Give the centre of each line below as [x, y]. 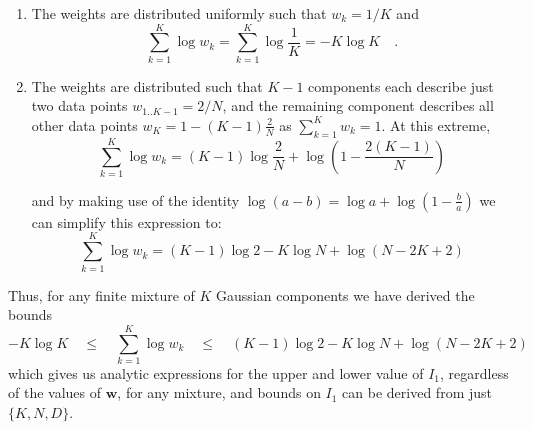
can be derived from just [417, 392]
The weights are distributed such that [147, 85]
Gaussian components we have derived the [345, 294]
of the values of [55, 392]
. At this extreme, [436, 124]
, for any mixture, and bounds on [219, 392]
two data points [79, 105]
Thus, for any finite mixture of [101, 294]
